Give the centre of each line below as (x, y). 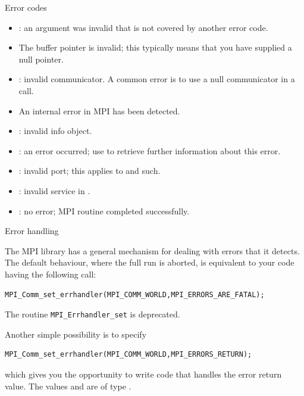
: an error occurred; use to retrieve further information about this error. (150, 150)
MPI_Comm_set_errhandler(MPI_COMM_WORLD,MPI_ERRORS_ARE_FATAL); (135, 294)
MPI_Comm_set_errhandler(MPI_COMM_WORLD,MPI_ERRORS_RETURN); (129, 355)
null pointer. (41, 59)
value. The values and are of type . (68, 386)
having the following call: (51, 274)
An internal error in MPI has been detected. (99, 110)
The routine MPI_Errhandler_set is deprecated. (93, 314)
